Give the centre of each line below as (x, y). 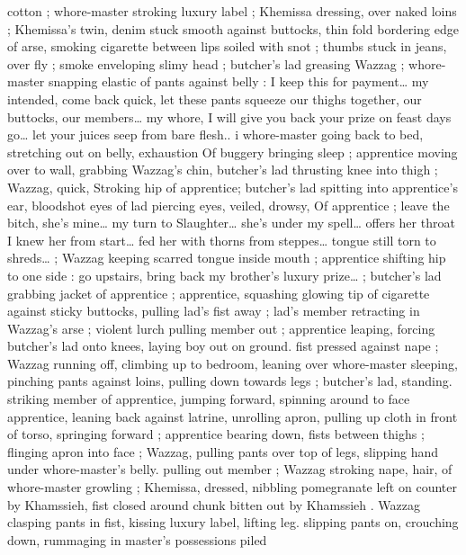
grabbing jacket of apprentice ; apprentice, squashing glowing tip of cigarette (219, 293)
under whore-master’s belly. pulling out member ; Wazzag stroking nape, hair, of (230, 469)
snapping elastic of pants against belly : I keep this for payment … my (238, 81)
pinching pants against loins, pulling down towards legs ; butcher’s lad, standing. (230, 381)
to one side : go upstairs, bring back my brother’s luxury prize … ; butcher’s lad (224, 275)
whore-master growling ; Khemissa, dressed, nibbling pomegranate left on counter (232, 487)
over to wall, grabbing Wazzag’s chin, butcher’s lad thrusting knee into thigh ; (223, 170)
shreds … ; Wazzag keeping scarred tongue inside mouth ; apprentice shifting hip (227, 258)
